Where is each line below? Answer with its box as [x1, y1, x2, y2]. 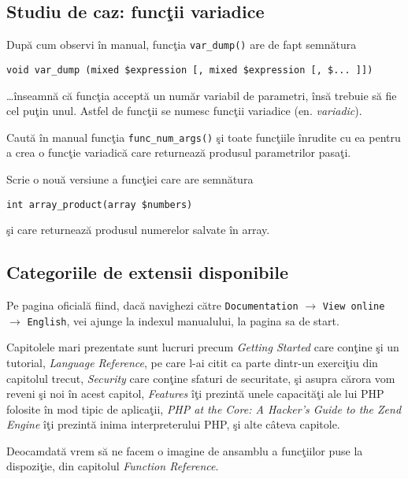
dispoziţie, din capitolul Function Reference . [6, 458, 219, 474]
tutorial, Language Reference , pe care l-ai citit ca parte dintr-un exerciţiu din [6, 354, 378, 370]
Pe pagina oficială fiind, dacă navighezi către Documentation [6, 297, 299, 313]
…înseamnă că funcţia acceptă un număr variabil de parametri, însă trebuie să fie [6, 87, 397, 103]
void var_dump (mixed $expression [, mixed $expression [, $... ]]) [6, 64, 373, 76]
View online [322, 301, 385, 312]
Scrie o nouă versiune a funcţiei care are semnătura [6, 170, 254, 187]
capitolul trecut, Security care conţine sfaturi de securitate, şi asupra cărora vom [6, 369, 395, 386]
